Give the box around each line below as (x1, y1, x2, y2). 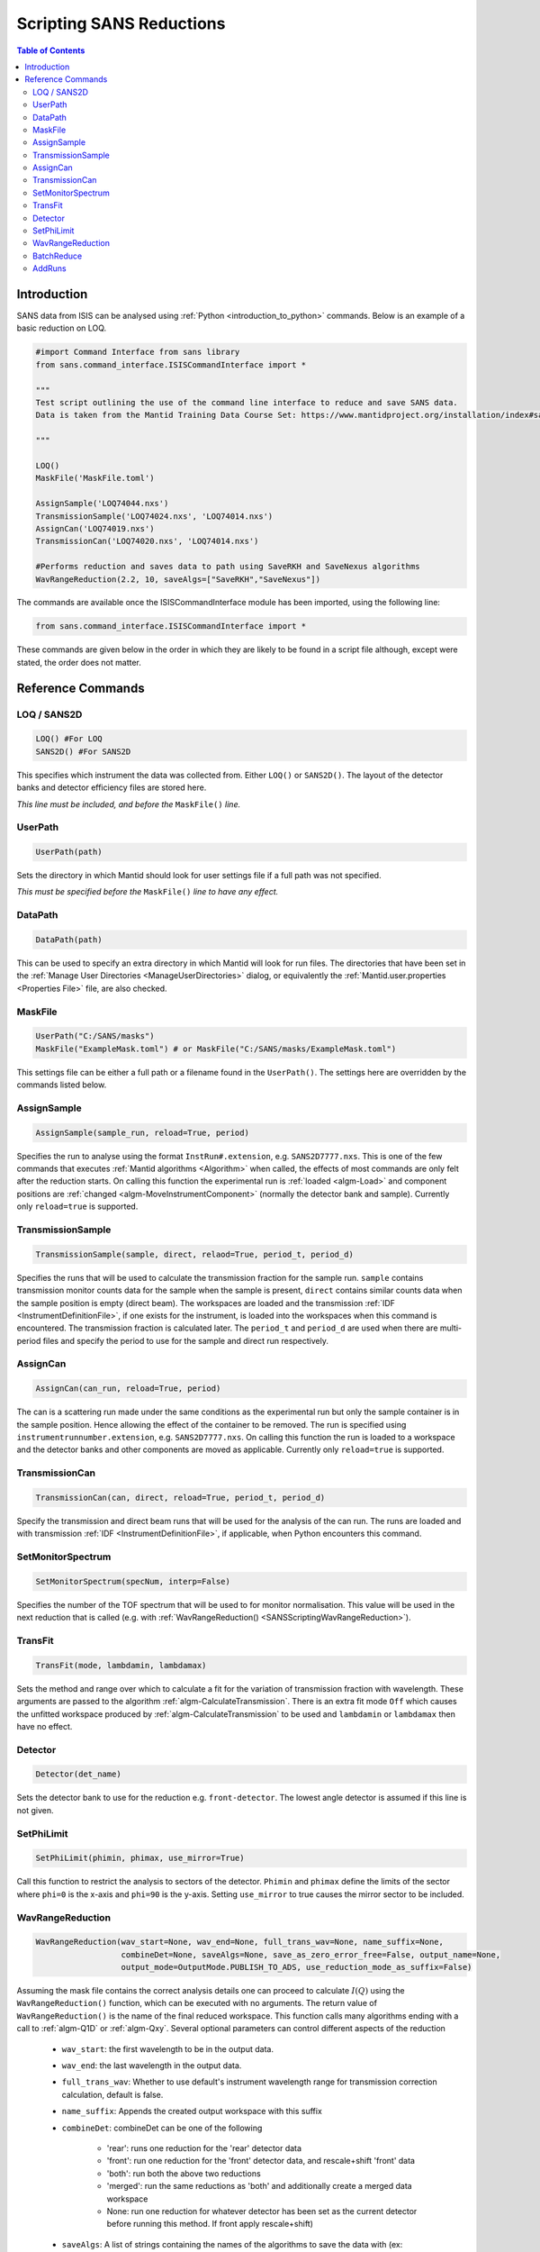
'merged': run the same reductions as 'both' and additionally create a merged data (106, 2181, 413, 2192)
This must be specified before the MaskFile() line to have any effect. (16, 886, 279, 897)
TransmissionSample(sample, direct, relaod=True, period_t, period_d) (35, 1249, 355, 1259)
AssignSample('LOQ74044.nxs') (35, 498, 169, 509)
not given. (16, 1804, 54, 1815)
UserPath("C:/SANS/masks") (35, 1031, 155, 1041)
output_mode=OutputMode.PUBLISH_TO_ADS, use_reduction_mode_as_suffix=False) (121, 1962, 472, 1973)
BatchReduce (32, 250, 83, 261)
